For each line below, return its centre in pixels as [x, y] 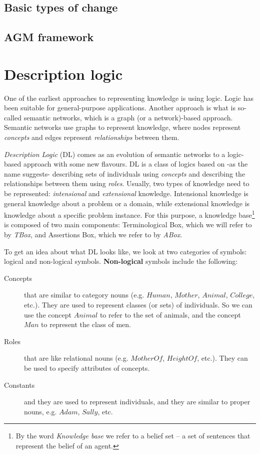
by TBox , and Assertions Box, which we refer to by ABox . [93, 235]
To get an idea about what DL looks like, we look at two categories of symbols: [125, 251]
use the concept [48, 314]
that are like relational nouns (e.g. [76, 358]
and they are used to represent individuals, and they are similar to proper [137, 402]
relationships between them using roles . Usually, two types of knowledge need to [127, 183]
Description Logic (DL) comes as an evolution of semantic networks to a [115, 154]
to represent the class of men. [86, 324]
